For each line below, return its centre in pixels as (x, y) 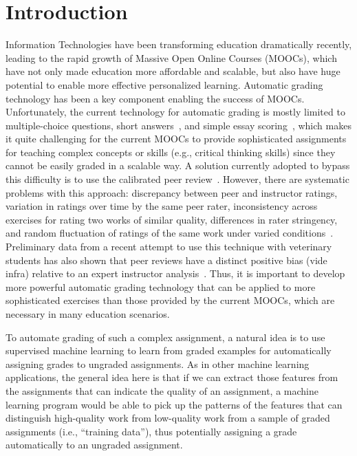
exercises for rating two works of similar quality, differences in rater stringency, (172, 219)
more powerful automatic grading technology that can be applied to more (161, 286)
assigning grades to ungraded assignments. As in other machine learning (158, 363)
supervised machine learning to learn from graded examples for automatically (169, 350)
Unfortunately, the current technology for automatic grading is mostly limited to (175, 112)
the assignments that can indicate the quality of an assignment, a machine (162, 390)
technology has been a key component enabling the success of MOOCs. (155, 98)
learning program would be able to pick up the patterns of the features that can (174, 404)
